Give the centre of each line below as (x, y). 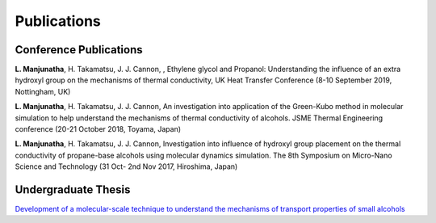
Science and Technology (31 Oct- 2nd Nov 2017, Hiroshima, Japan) (126, 166)
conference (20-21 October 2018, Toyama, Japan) (98, 129)
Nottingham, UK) (43, 91)
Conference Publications (79, 50)
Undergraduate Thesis (73, 189)
